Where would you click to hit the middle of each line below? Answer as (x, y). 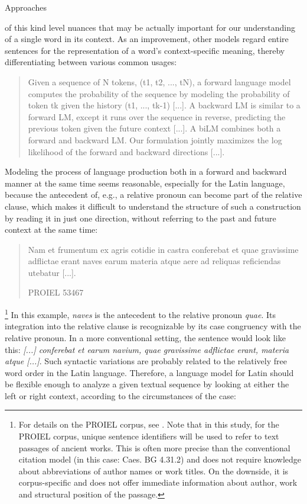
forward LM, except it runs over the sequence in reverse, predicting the (157, 116)
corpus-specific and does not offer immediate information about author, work (158, 482)
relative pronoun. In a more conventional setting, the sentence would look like (145, 337)
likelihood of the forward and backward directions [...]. (126, 151)
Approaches (26, 7)
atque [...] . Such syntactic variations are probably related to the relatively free (146, 361)
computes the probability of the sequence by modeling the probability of (159, 93)
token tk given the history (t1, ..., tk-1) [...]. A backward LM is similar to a (164, 105)
